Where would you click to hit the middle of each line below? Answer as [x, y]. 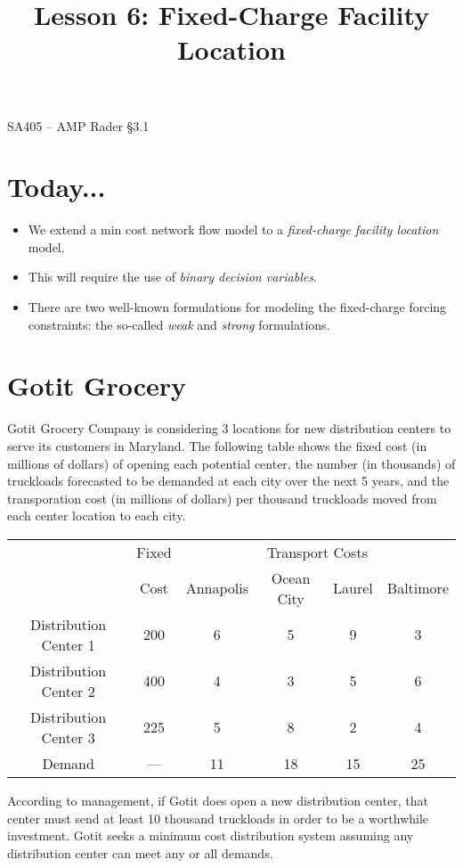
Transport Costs [317, 552]
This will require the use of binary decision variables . [172, 277]
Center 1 [68, 644]
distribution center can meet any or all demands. [140, 852]
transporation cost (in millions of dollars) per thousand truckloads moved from [222, 498]
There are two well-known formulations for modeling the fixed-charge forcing [237, 307]
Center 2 [68, 691]
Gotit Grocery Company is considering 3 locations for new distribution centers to [229, 428]
